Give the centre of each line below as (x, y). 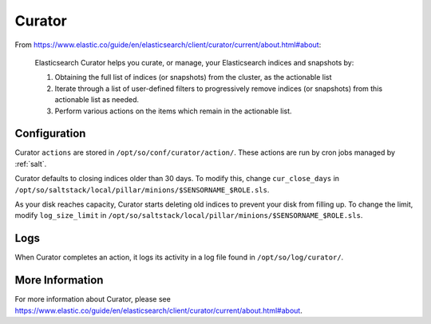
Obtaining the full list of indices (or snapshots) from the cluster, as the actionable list (193, 77)
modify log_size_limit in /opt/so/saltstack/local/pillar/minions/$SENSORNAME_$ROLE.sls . (189, 215)
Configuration (50, 134)
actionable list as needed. (97, 100)
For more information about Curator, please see (93, 299)
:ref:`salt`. (31, 164)
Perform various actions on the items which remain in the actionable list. (173, 111)
